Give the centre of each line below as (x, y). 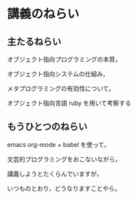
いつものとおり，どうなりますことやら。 (64, 188)
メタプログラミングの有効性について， (61, 89)
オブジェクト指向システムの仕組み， (58, 74)
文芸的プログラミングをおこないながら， (64, 159)
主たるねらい (34, 42)
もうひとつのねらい (47, 127)
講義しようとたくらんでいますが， (55, 174)
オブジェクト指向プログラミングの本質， (64, 59)
